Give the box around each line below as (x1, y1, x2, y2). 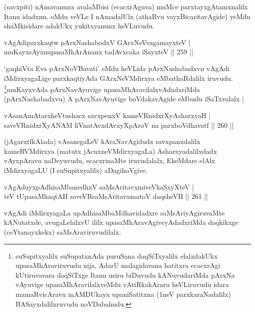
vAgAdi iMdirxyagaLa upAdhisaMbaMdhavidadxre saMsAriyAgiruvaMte (4, 207, 225, 217)
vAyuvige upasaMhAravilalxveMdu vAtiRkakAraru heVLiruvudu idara (15, 279, 229, 289)
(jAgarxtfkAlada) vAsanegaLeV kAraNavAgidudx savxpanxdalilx (4, 136, 201, 146)
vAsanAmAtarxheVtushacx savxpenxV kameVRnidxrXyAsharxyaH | (4, 110, 211, 120)
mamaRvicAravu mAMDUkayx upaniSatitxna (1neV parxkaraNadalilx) (15, 288, 231, 299)
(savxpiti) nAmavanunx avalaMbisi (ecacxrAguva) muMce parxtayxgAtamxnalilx (4, 1, 248, 11)
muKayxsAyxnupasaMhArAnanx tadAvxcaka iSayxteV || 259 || (4, 47, 194, 57)
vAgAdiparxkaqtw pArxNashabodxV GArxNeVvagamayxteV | (4, 37, 191, 47)
